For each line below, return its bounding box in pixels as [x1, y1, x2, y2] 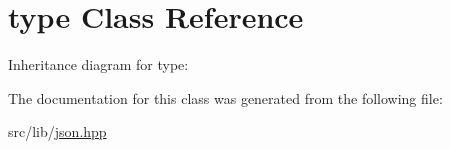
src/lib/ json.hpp [8, 121, 107, 142]
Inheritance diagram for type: [8, 54, 189, 75]
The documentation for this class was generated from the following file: [8, 87, 443, 108]
